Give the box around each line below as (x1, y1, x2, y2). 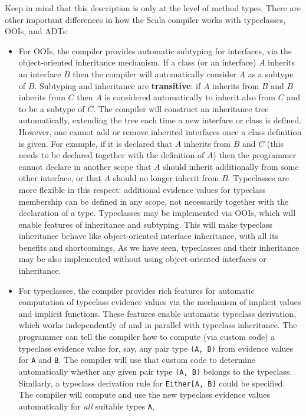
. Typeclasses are (228, 172, 289, 184)
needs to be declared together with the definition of (18, 149, 205, 161)
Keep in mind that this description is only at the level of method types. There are (5, 2, 301, 14)
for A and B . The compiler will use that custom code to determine (18, 353, 255, 366)
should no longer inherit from (113, 172, 219, 184)
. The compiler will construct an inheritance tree (93, 102, 269, 114)
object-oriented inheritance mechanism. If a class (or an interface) (18, 56, 256, 68)
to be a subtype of (18, 102, 85, 114)
